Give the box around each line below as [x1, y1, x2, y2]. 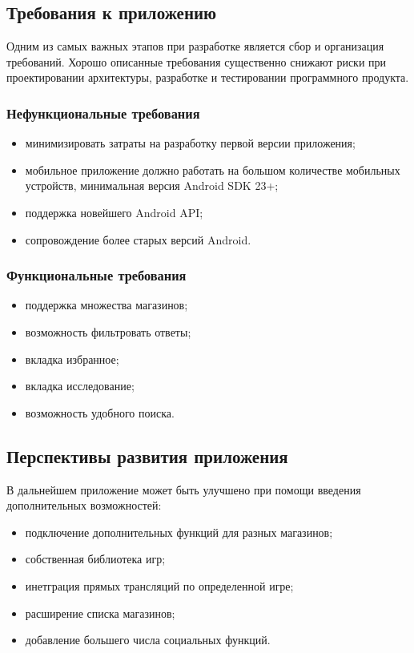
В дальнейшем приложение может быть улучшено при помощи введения [6, 481, 361, 498]
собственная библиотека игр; [25, 550, 166, 567]
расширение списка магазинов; [25, 604, 175, 621]
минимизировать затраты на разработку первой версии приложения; [25, 135, 356, 151]
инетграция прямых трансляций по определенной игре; [25, 577, 294, 594]
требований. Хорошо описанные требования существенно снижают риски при [6, 53, 387, 70]
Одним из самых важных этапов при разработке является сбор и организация [6, 38, 384, 54]
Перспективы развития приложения [6, 443, 288, 468]
